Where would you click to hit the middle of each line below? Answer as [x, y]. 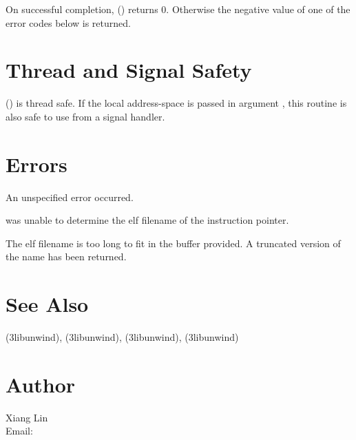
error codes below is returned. [68, 22]
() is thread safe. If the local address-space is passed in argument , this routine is [176, 103]
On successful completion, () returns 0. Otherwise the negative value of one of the [178, 9]
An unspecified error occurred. [70, 197]
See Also [47, 304]
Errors [36, 164]
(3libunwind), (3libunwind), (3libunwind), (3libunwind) [122, 337]
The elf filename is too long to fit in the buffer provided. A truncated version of [173, 243]
